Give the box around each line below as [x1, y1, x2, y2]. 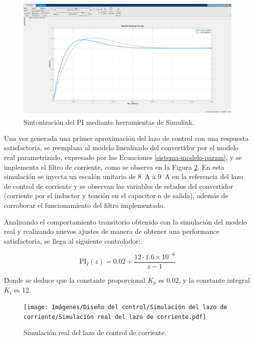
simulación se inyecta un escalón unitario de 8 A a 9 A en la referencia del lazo [4, 171, 243, 181]
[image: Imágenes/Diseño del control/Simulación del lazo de [24, 303, 228, 311]
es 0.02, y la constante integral [158, 274, 250, 285]
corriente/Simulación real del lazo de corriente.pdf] [24, 313, 206, 320]
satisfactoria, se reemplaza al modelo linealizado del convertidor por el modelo [4, 142, 239, 153]
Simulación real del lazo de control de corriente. [24, 327, 167, 338]
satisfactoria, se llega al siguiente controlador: [4, 235, 141, 246]
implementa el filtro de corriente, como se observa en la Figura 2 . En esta [4, 161, 225, 172]
